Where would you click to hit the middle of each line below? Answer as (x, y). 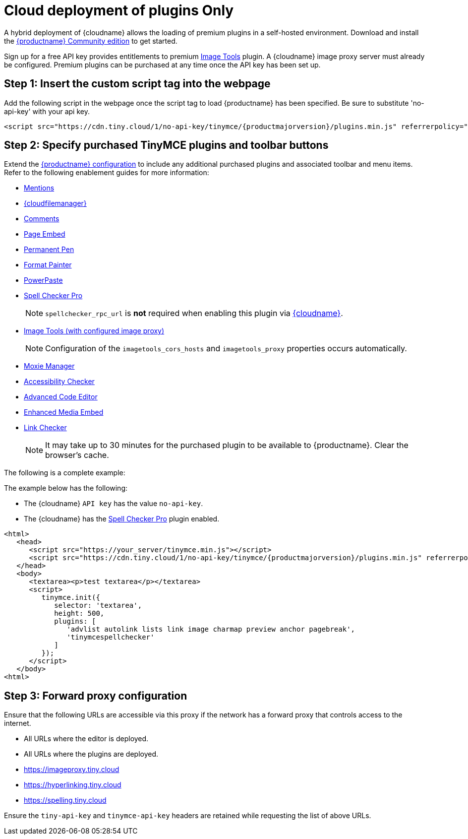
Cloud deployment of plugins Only (119, 10)
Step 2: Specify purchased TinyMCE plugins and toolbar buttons (166, 145)
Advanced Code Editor (61, 397)
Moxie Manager (49, 366)
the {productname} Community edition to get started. (91, 41)
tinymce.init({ (71, 598)
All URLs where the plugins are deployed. (91, 754)
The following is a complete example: (65, 473)
